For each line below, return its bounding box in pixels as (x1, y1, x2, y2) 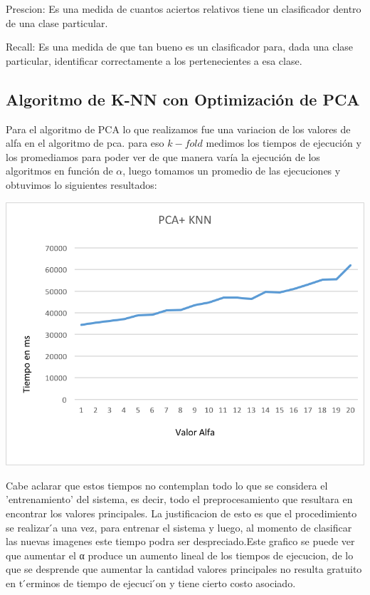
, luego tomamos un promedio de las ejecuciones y (122, 163, 341, 178)
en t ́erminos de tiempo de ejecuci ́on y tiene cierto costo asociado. (6, 575, 296, 590)
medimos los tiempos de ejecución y (206, 135, 361, 150)
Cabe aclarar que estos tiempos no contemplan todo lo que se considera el (6, 477, 328, 492)
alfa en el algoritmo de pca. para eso (6, 135, 164, 150)
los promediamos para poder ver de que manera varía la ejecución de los (6, 149, 320, 164)
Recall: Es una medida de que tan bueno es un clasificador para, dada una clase (6, 39, 354, 54)
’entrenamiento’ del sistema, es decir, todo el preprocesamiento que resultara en (6, 492, 353, 507)
